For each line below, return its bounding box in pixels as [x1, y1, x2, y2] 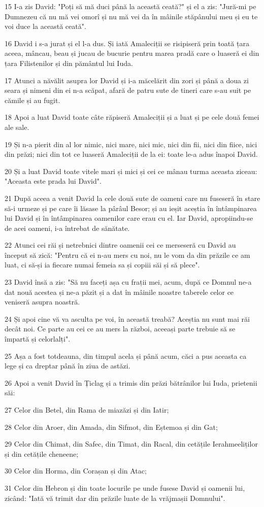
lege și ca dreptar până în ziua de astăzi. [5, 360, 130, 371]
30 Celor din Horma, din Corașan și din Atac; [5, 465, 147, 476]
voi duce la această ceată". [5, 21, 86, 31]
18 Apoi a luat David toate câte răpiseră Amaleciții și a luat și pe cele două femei [5, 112, 259, 122]
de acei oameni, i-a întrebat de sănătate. [5, 222, 130, 233]
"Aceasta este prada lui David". [5, 176, 102, 186]
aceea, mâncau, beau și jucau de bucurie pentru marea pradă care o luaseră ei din [5, 48, 259, 58]
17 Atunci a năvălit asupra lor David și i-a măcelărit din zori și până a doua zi [5, 75, 249, 85]
